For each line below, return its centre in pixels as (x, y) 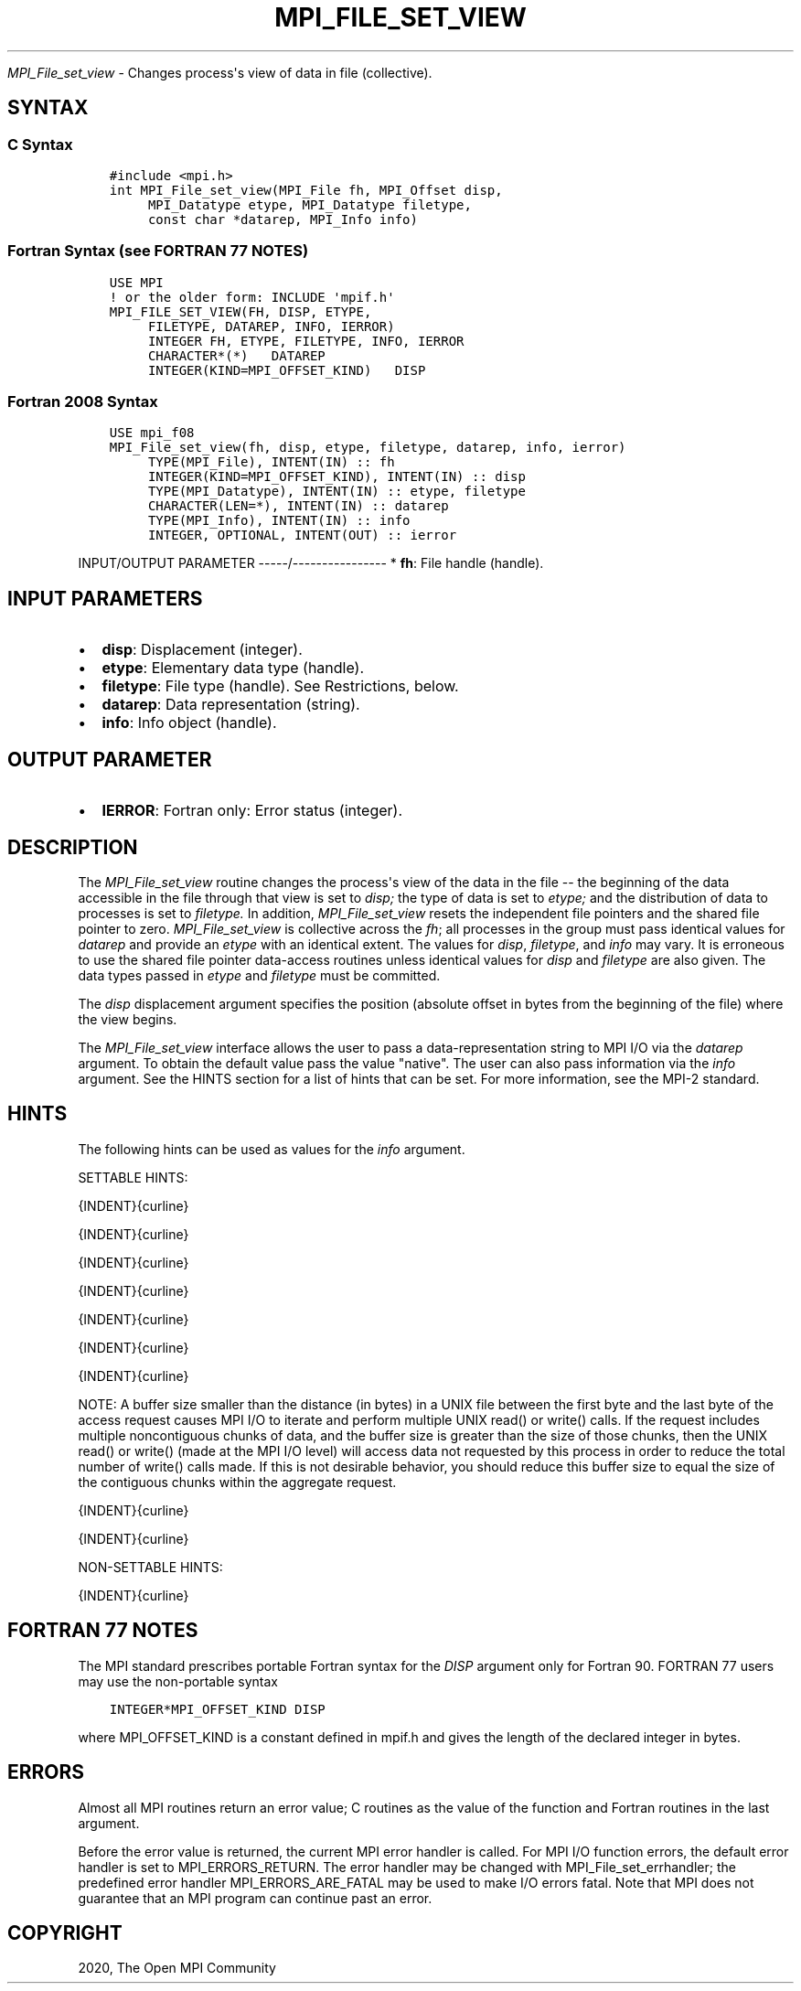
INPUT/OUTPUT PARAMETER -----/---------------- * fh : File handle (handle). (311, 563)
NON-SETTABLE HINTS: (150, 1567)
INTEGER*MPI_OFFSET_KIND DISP (217, 1709)
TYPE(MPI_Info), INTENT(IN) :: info (279, 521)
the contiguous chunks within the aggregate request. (237, 1482)
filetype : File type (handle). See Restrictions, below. (280, 686)
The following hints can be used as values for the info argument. (272, 1149)
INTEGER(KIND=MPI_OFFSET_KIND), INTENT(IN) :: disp (336, 477)
